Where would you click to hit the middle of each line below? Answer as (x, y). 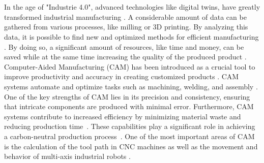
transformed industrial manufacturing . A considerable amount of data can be (125, 17)
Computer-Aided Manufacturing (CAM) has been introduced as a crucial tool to (130, 66)
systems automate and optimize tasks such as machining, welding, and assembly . (131, 86)
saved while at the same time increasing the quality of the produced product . (125, 57)
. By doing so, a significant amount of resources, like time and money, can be (124, 46)
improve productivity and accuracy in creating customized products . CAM (122, 76)
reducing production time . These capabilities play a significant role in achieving (130, 126)
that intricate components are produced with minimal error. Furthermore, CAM (129, 106)
